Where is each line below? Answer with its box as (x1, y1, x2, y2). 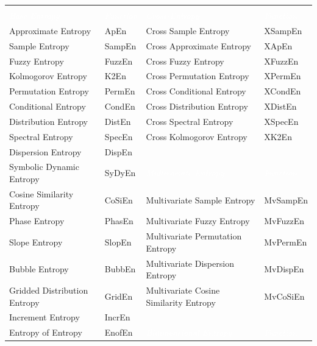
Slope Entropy (9, 235, 63, 248)
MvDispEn (264, 263, 304, 275)
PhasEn (104, 214, 134, 227)
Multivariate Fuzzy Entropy (146, 214, 250, 227)
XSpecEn (264, 115, 299, 127)
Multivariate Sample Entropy (146, 193, 255, 206)
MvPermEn (264, 235, 307, 248)
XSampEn (264, 24, 302, 37)
